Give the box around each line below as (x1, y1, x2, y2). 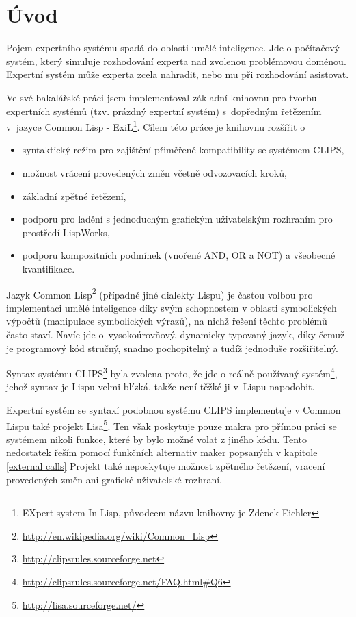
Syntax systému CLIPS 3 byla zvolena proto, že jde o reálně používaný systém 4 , (6, 364, 338, 380)
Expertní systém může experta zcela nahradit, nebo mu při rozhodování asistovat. (6, 67, 349, 81)
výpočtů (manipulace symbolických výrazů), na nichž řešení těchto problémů (6, 314, 327, 328)
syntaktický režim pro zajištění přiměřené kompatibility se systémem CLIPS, (22, 142, 344, 157)
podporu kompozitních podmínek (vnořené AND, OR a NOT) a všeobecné (22, 248, 336, 262)
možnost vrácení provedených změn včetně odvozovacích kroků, (22, 165, 287, 179)
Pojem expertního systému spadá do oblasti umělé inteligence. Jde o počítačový (6, 40, 340, 55)
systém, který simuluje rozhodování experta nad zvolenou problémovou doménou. (6, 53, 346, 68)
